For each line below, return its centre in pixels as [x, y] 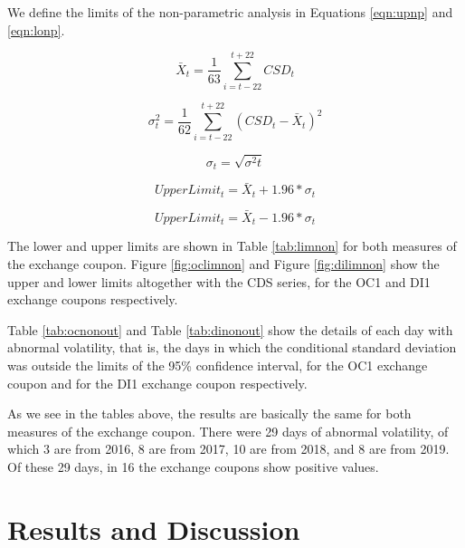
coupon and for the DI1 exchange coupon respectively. [157, 383]
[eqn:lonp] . [36, 29]
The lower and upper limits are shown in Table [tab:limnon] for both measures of [232, 246]
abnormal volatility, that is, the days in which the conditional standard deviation [232, 347]
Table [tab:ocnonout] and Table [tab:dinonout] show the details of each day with [230, 329]
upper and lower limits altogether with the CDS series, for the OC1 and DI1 [219, 281]
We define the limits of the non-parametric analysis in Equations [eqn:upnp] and [230, 12]
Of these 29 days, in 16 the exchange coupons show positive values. [193, 466]
